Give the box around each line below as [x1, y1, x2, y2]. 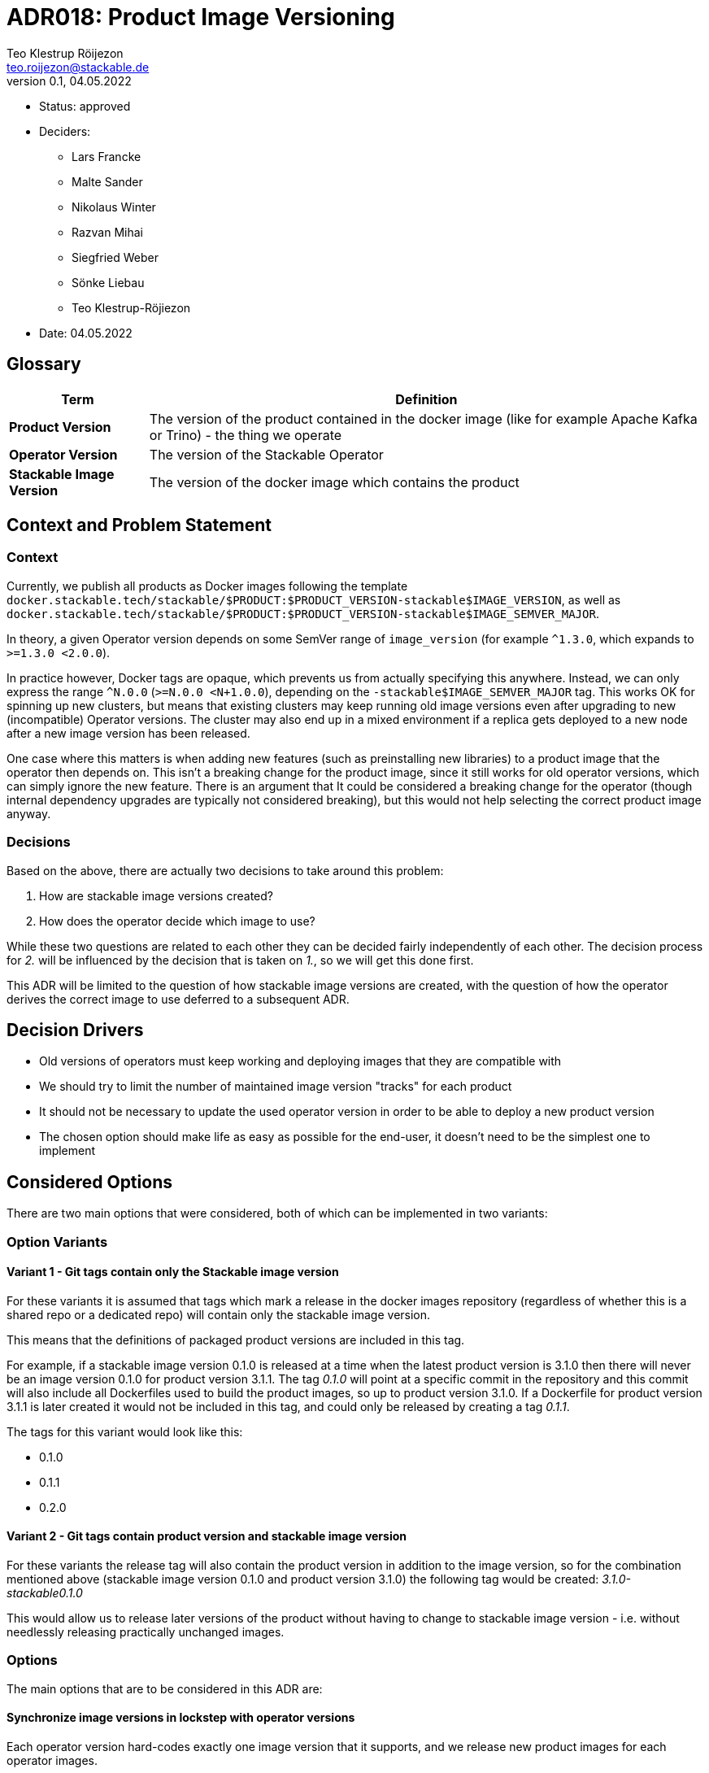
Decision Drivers [7, 1019, 144, 1040]
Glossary [7, 354, 81, 375]
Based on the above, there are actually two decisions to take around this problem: [7, 863, 444, 878]
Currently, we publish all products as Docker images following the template [7, 578, 408, 593]
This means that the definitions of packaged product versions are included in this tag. [7, 1332, 465, 1347]
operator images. [7, 1753, 98, 1768]
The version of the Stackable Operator [149, 446, 384, 463]
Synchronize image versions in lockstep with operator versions [7, 1710, 355, 1725]
